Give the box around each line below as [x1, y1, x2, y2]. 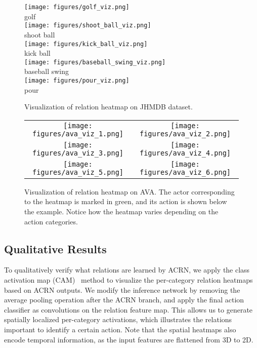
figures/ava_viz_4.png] [139, 148, 231, 157]
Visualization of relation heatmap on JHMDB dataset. [24, 101, 193, 112]
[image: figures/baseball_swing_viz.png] [24, 58, 166, 66]
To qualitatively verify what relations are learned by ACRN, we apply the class [4, 264, 250, 275]
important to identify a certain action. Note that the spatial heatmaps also [4, 324, 236, 334]
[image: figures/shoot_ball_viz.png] [24, 22, 151, 29]
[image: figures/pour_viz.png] [24, 77, 130, 84]
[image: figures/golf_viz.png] [24, 4, 130, 11]
